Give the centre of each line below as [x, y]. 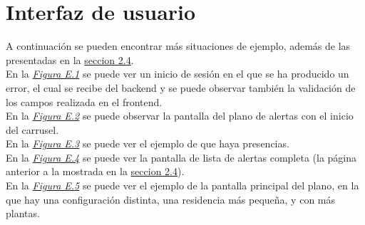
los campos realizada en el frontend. [84, 101]
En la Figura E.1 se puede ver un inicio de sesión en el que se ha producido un [178, 74]
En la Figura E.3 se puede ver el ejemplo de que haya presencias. [148, 143]
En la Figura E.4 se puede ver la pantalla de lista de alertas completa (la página [181, 157]
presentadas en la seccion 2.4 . [70, 59]
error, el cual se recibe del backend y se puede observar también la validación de [181, 87]
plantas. [23, 213]
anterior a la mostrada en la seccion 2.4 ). [95, 171]
